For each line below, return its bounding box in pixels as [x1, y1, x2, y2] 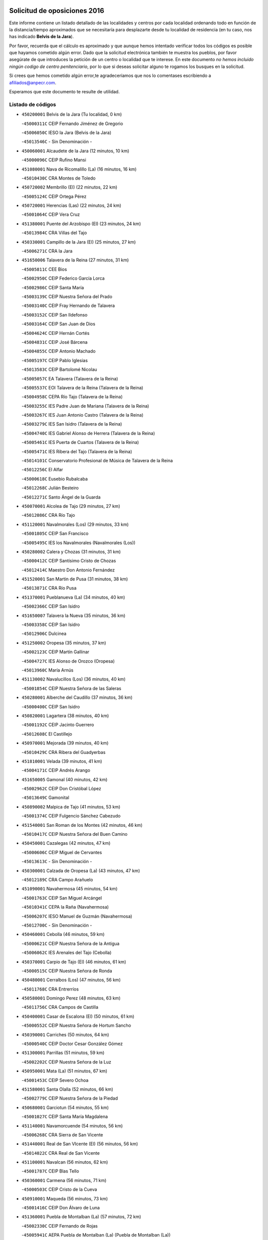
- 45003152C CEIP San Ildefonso [21, 311, 88, 317]
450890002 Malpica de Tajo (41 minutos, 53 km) [21, 804, 121, 809]
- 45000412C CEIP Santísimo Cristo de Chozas [21, 558, 116, 564]
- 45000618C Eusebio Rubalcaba [21, 476, 88, 482]
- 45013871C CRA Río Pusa [21, 585, 77, 591]
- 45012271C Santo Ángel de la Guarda [21, 494, 101, 500]
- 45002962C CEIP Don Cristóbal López [21, 786, 101, 792]
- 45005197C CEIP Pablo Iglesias [21, 357, 88, 363]
